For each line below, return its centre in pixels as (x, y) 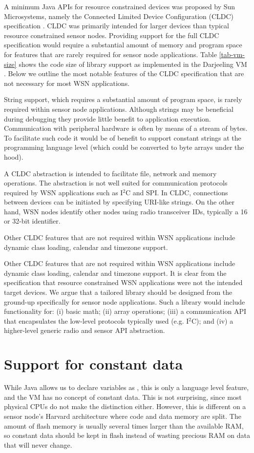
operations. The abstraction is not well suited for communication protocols (116, 183)
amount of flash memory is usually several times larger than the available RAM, (124, 425)
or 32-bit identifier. (32, 221)
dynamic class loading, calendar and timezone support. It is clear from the (115, 273)
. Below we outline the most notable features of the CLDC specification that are (124, 73)
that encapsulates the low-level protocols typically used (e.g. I (96, 320)
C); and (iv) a (212, 320)
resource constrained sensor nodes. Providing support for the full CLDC (112, 35)
